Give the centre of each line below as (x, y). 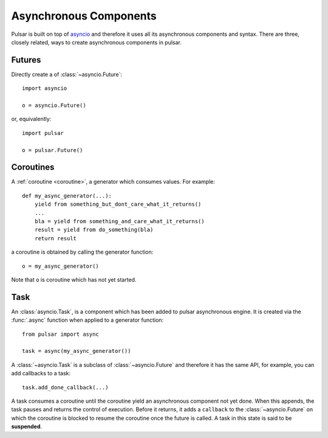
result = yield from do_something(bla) (94, 230)
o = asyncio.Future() (54, 106)
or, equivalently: (31, 119)
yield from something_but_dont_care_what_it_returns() (118, 204)
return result (56, 238)
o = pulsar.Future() (53, 150)
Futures (26, 60)
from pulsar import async (61, 334)
